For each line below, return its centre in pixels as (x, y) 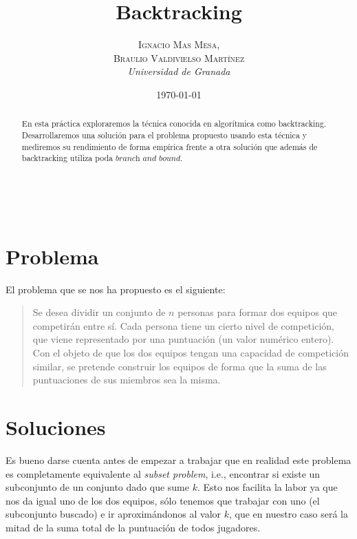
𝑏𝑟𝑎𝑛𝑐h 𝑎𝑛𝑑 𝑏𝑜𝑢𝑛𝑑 (148, 159)
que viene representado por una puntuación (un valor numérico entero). (183, 339)
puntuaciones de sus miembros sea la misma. (127, 380)
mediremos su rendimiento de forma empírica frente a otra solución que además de (170, 146)
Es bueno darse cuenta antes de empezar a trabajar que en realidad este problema (178, 459)
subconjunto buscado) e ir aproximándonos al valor (113, 514)
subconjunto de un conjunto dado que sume (97, 487)
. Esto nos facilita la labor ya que (267, 487)
